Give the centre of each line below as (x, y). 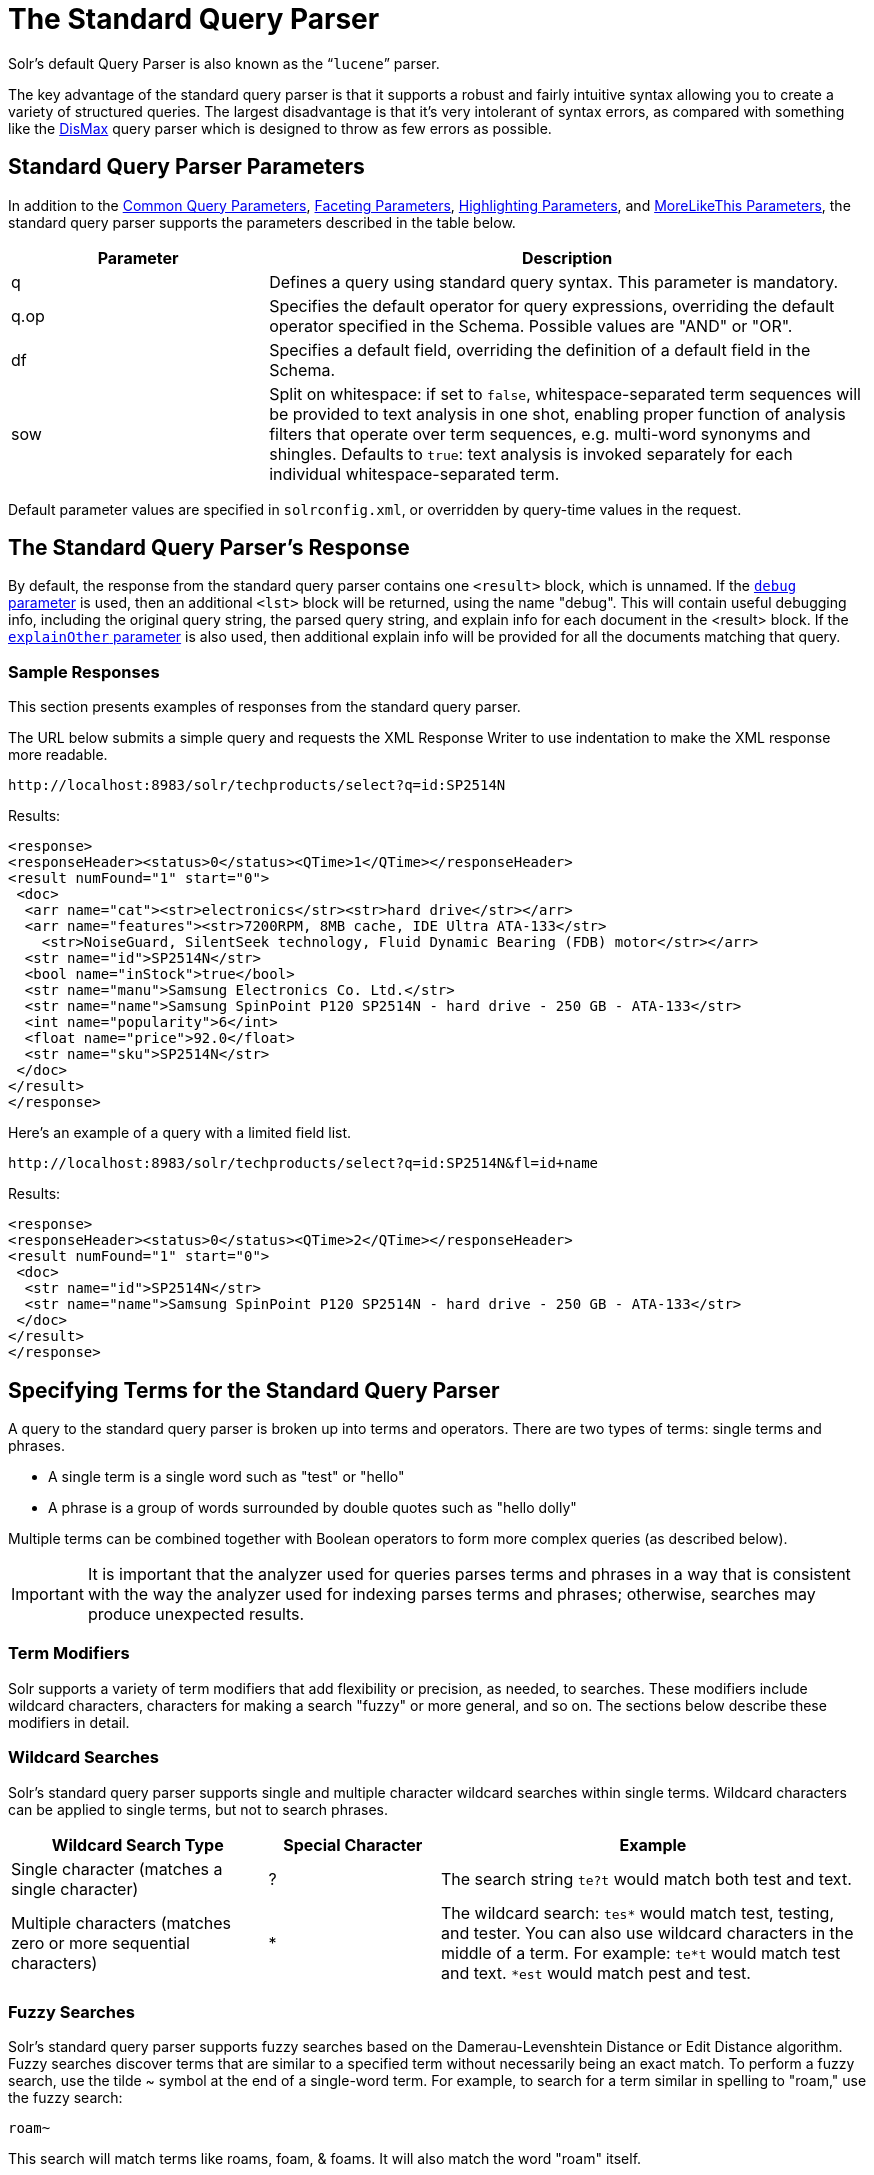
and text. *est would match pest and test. (595, 1972)
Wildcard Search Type (137, 1844)
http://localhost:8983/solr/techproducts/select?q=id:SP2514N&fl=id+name (303, 1163)
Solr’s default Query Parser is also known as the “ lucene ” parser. (224, 63)
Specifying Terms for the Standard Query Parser (254, 1390)
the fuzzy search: (65, 2098)
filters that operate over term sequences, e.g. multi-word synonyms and (540, 433)
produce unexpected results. (196, 1614)
